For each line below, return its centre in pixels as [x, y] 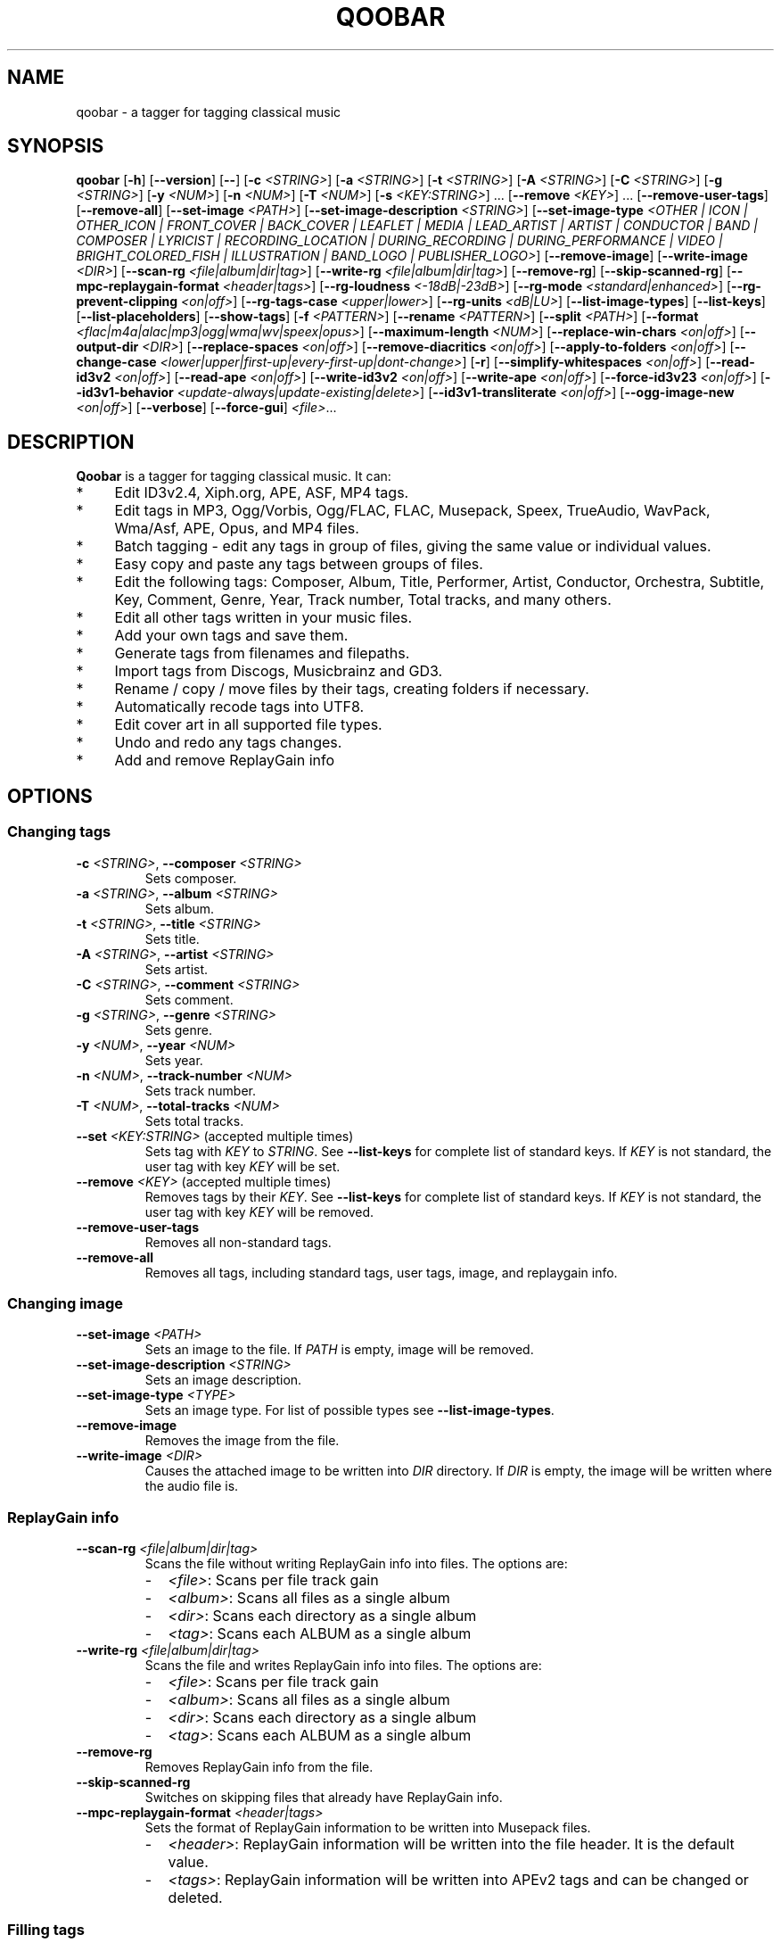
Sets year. [174, 1060]
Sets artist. [177, 969]
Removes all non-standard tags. [238, 1242]
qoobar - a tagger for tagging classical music [209, 112]
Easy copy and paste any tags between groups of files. [299, 564]
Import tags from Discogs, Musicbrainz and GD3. [279, 671]
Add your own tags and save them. [231, 636]
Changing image [66, 1303]
